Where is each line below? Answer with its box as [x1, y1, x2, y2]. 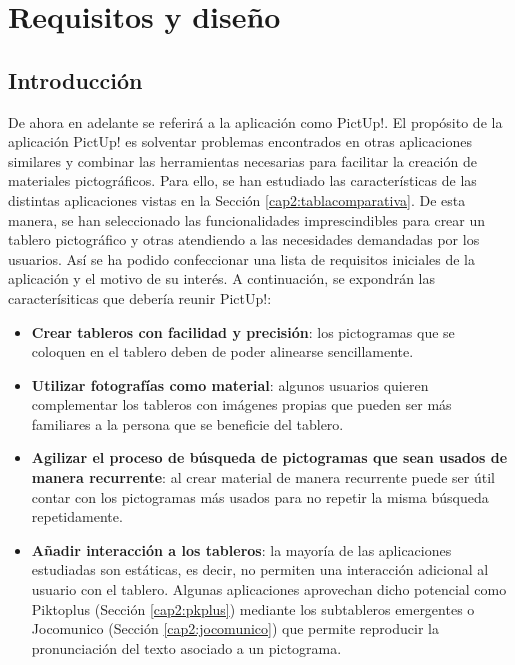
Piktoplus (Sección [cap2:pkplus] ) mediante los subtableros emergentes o [31, 598, 475, 619]
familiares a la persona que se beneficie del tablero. [31, 413, 344, 434]
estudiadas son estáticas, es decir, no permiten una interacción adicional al [31, 559, 489, 580]
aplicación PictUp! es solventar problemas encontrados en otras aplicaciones [8, 131, 472, 152]
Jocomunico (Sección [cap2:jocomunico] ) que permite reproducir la [31, 618, 439, 639]
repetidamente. [31, 506, 123, 527]
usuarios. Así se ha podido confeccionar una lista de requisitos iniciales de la [8, 248, 476, 269]
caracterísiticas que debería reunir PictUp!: [8, 287, 272, 308]
